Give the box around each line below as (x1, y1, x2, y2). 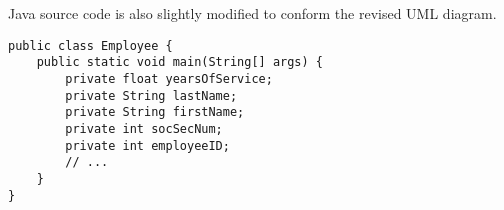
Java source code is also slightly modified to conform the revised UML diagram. (8, 3, 497, 23)
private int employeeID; (65, 138, 230, 153)
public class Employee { (8, 38, 173, 53)
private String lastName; (65, 88, 238, 103)
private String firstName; (65, 105, 245, 120)
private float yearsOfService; (65, 71, 273, 86)
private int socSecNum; (65, 121, 223, 136)
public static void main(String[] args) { (36, 55, 323, 70)
